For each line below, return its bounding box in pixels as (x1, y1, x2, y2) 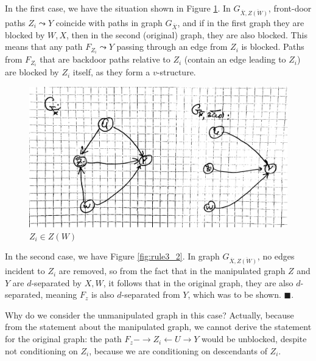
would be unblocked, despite (202, 332, 307, 345)
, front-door (268, 2, 312, 14)
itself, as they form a (72, 66, 150, 78)
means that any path (5, 40, 83, 53)
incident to (5, 264, 45, 277)
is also (91, 288, 114, 301)
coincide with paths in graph (55, 16, 163, 29)
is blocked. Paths (241, 40, 304, 53)
